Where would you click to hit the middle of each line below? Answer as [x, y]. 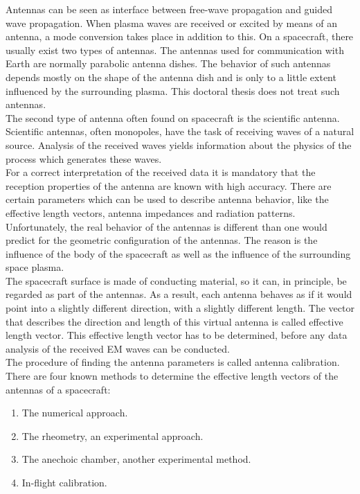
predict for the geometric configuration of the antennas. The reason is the [162, 240]
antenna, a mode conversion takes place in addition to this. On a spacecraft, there [180, 36]
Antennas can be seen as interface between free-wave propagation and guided [169, 9]
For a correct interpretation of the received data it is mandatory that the [161, 172]
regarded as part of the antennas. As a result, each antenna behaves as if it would [179, 294]
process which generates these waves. [84, 158]
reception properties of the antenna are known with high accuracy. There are [169, 185]
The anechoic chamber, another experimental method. [136, 459]
